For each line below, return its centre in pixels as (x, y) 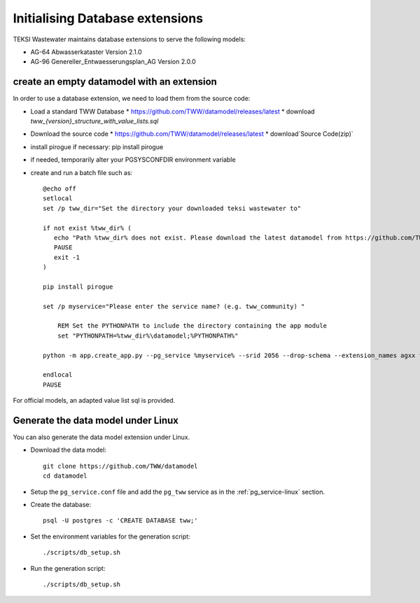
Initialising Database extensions (108, 18)
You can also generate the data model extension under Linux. (101, 437)
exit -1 (67, 257)
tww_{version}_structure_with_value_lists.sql (94, 121)
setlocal (58, 199)
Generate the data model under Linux (96, 420)
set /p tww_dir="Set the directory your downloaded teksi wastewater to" (172, 208)
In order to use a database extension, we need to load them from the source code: (132, 99)
